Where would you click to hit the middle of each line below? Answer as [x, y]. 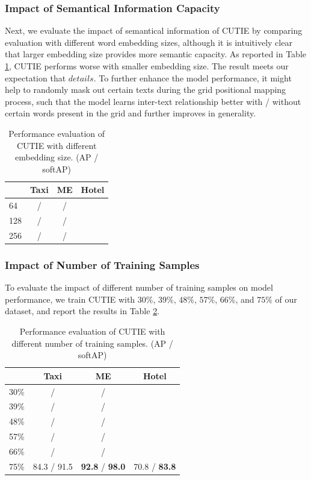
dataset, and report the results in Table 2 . [82, 311]
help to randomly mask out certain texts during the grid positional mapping [146, 90]
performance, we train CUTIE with [70, 299]
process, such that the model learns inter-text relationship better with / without [153, 101]
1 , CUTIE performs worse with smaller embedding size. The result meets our [147, 66]
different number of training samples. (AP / [92, 343]
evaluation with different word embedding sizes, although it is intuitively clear [149, 42]
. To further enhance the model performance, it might [192, 77]
